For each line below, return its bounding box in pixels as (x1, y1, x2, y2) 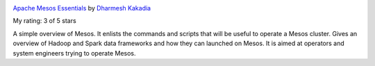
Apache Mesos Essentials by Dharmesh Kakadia (12, 4, 151, 12)
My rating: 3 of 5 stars (12, 17, 76, 25)
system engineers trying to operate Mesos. (12, 49, 136, 57)
